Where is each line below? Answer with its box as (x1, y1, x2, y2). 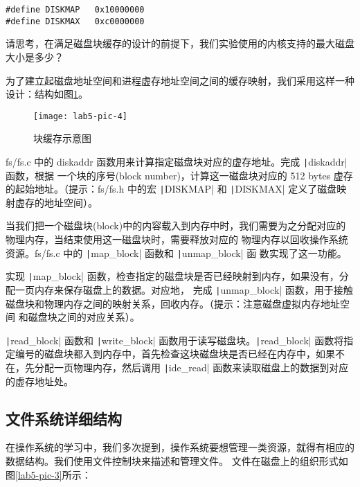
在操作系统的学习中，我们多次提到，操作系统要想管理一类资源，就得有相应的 (6, 440, 354, 454)
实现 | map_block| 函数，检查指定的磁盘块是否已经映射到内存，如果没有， (6, 269, 339, 283)
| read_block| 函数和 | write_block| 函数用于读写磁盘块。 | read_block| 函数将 (6, 333, 344, 347)
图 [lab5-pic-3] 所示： (6, 467, 91, 481)
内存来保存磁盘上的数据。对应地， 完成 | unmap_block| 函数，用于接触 (34, 282, 353, 296)
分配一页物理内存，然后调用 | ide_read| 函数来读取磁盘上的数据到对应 (34, 360, 349, 375)
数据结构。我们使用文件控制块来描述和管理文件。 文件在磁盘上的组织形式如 (6, 454, 348, 468)
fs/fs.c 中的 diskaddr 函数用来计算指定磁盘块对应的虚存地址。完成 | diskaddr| (6, 154, 348, 168)
